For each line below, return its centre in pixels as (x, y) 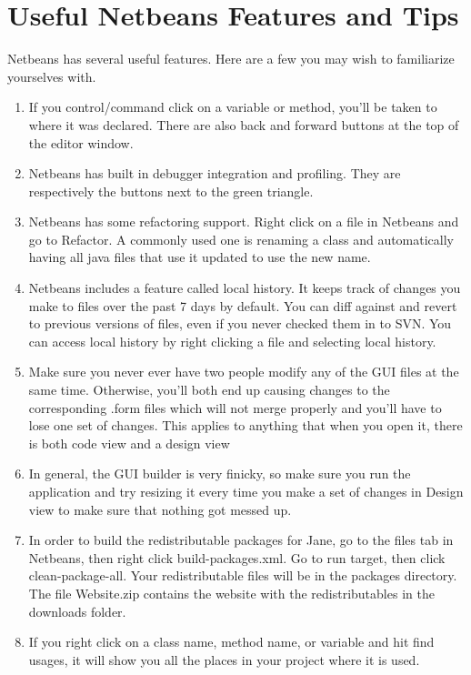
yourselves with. (52, 76)
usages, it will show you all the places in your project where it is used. (224, 659)
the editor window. (81, 142)
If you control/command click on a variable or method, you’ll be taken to (233, 107)
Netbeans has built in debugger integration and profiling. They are (215, 173)
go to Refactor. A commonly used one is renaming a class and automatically (241, 239)
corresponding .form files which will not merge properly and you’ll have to (235, 407)
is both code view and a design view (129, 443)
